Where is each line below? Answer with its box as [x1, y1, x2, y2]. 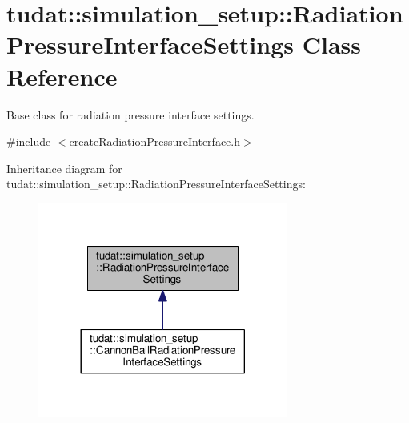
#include [6, 133, 51, 150]
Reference [6, 59, 118, 92]
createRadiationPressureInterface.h [69, 133, 240, 150]
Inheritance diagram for [6, 159, 122, 176]
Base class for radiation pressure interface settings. [6, 106, 255, 123]
